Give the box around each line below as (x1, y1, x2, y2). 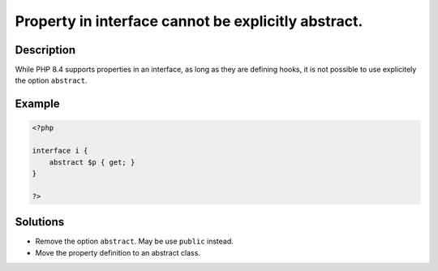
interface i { (32, 146, 88, 156)
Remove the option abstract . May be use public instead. (35, 236, 234, 247)
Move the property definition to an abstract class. (35, 247, 200, 257)
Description (15, 43, 76, 57)
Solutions (15, 215, 65, 229)
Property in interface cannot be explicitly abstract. (15, 12, 363, 30)
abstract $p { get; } (49, 157, 135, 166)
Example (15, 97, 60, 111)
